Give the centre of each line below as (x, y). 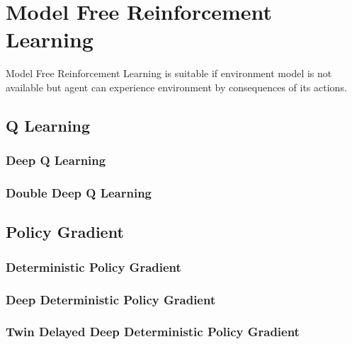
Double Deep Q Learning (79, 193)
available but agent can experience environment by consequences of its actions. (176, 87)
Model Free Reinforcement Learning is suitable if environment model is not (169, 73)
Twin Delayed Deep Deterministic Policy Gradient (153, 332)
